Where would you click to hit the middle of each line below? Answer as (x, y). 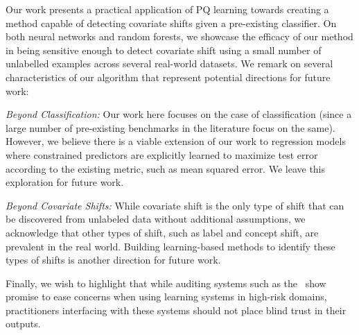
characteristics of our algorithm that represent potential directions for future (168, 77)
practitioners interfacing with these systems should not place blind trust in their (176, 310)
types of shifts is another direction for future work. (113, 260)
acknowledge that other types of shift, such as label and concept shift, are (162, 232)
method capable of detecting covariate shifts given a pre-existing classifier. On (171, 23)
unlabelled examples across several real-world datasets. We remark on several (169, 63)
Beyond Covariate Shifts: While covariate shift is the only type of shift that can (175, 205)
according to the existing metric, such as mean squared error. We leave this (166, 168)
